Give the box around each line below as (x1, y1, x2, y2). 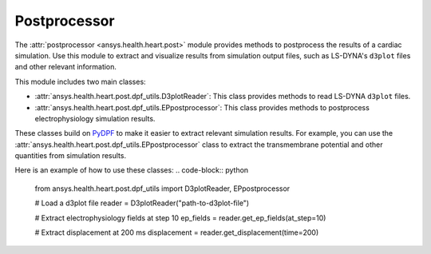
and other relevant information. (14, 62, 117, 72)
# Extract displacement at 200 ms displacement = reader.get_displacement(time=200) (34, 228, 319, 237)
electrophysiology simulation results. (34, 113, 156, 123)
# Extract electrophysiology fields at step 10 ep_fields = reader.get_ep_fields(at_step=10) (34, 212, 326, 223)
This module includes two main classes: (14, 77, 147, 86)
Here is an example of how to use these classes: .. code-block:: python (14, 165, 249, 175)
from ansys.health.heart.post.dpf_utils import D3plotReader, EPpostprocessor (34, 184, 291, 193)
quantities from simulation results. (14, 151, 127, 161)
